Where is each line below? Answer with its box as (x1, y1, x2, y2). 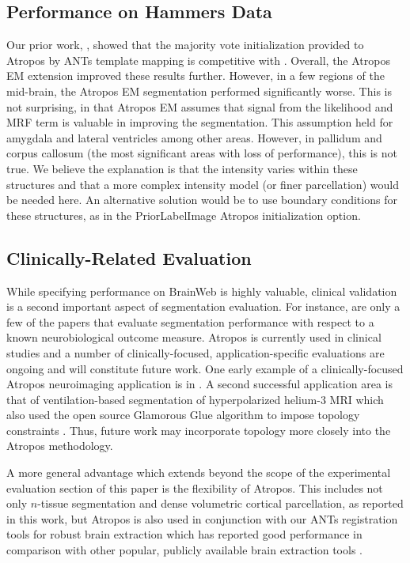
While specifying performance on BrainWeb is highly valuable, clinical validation (6, 282, 397, 299)
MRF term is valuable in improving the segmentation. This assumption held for (6, 114, 393, 130)
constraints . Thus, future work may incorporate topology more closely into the (6, 421, 391, 438)
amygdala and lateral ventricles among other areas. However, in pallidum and (6, 129, 382, 145)
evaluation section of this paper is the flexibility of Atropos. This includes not (6, 479, 383, 496)
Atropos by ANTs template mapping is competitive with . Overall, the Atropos (6, 51, 390, 68)
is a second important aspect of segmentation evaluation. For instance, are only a (6, 298, 401, 315)
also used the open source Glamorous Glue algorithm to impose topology (6, 406, 360, 423)
